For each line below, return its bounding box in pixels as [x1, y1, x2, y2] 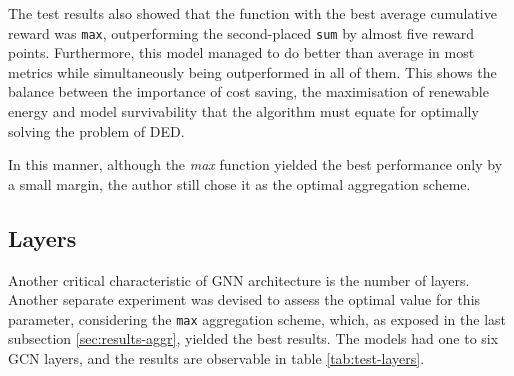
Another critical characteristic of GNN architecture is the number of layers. [8, 269, 470, 290]
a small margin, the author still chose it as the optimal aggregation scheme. [8, 173, 471, 194]
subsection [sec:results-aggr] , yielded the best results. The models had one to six [8, 328, 499, 349]
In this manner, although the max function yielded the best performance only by [8, 154, 503, 175]
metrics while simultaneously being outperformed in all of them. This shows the [8, 61, 497, 82]
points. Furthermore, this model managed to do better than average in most [8, 42, 475, 63]
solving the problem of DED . [8, 120, 185, 141]
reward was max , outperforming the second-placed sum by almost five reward [8, 22, 475, 43]
